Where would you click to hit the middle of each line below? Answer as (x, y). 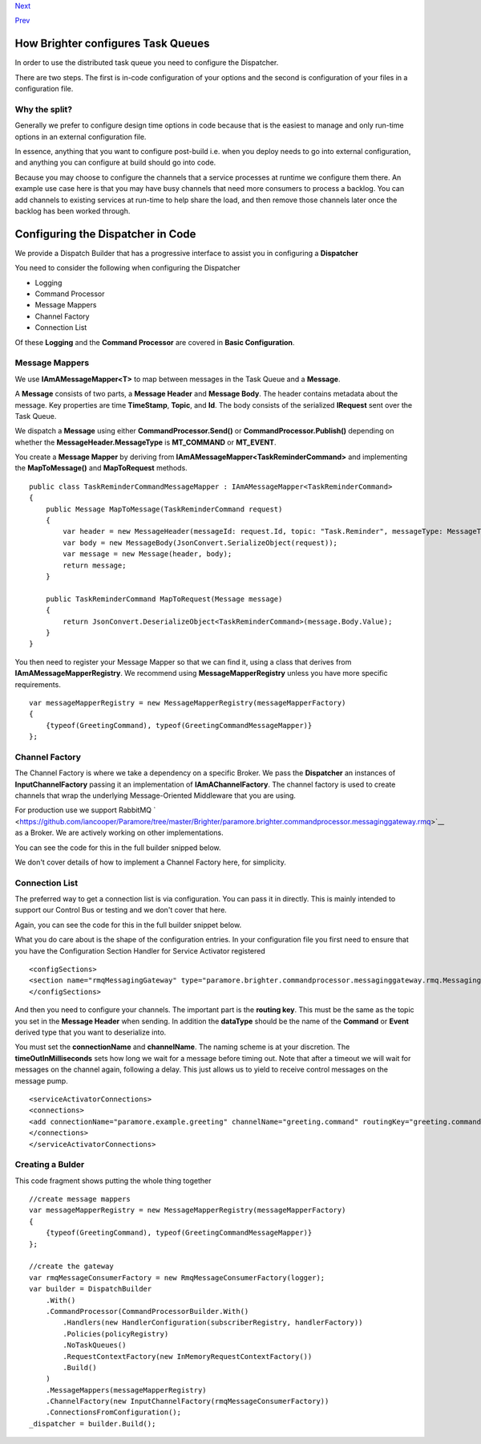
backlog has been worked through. (73, 211)
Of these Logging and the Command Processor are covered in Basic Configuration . (155, 342)
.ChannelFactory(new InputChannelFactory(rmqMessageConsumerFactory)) (187, 1401)
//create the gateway (71, 1267)
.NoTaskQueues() (95, 1345)
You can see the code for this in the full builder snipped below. (118, 848)
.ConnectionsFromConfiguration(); (113, 1412)
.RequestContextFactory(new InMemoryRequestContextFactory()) (188, 1356)
